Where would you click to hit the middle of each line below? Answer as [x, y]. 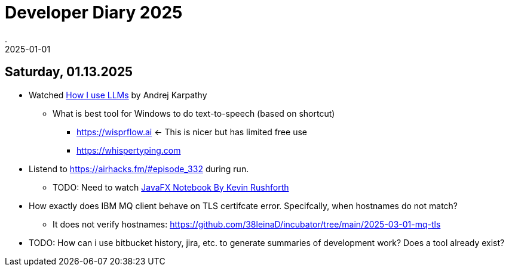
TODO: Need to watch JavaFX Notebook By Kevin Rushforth [171, 187]
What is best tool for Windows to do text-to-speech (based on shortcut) [194, 113]
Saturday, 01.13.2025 [69, 72]
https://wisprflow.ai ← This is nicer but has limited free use [192, 132]
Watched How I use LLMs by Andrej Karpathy [118, 95]
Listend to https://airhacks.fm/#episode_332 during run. [139, 169]
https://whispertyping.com [129, 150]
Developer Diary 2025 [94, 13]
